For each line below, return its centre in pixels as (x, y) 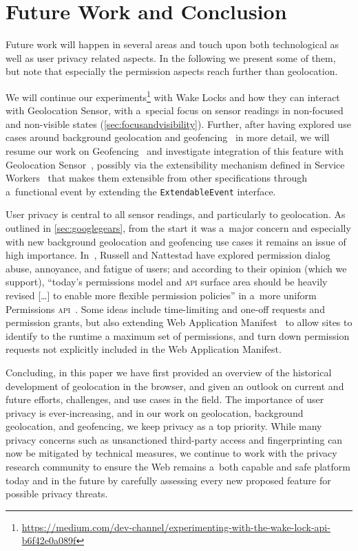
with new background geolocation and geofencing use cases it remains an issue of (176, 241)
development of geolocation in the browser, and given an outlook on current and (175, 386)
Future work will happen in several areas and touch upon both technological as (172, 44)
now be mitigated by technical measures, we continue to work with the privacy (171, 453)
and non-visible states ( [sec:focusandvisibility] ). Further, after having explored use (178, 123)
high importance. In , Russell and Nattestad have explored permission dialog (168, 255)
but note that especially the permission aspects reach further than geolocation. (172, 71)
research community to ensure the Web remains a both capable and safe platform (178, 467)
